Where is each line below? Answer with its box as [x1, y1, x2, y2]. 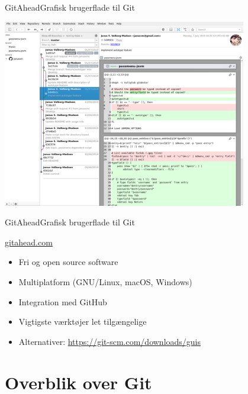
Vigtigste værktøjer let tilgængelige [18, 315, 147, 328]
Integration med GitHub [18, 295, 107, 308]
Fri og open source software [18, 256, 118, 268]
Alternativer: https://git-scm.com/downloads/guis [18, 335, 201, 347]
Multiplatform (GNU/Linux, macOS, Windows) [18, 276, 192, 288]
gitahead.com [5, 235, 53, 248]
